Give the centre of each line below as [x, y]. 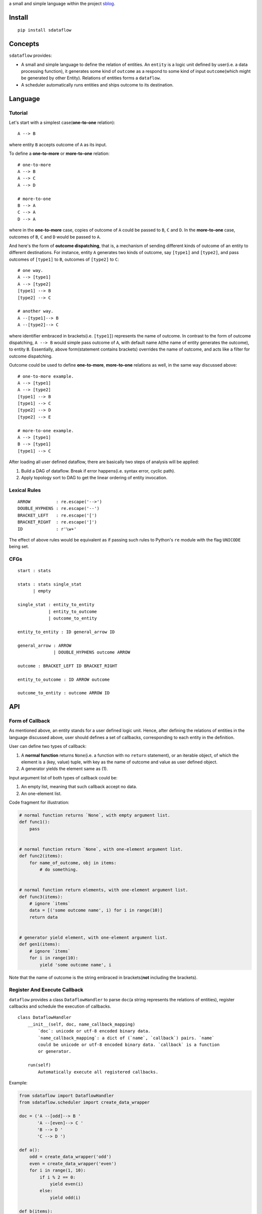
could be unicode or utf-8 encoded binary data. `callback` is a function [129, 1045]
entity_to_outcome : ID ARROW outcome [64, 679]
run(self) [39, 1065]
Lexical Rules [25, 490]
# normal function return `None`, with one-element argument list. [101, 849]
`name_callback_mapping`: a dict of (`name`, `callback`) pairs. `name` [126, 1038]
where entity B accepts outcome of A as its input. [58, 144]
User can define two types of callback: [48, 746]
